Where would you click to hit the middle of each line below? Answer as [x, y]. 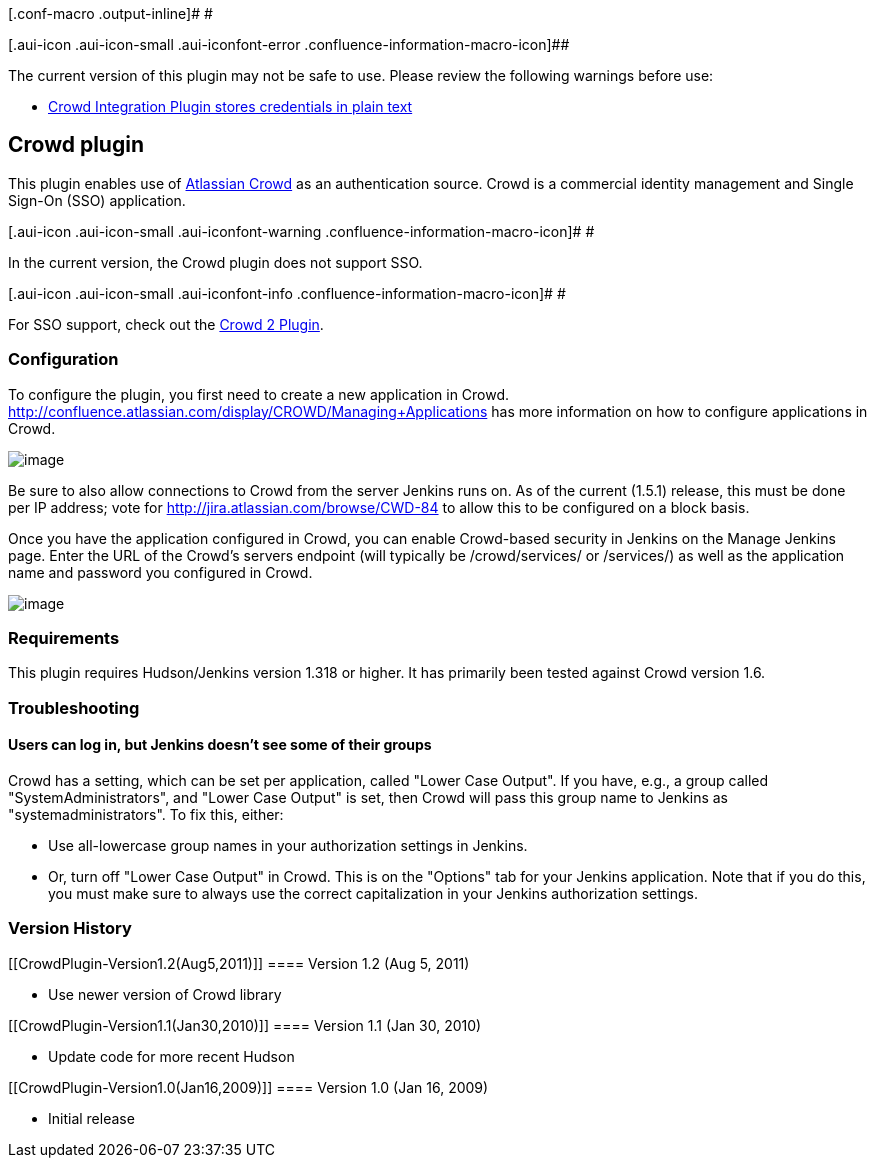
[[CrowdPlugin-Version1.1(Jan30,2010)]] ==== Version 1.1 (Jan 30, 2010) [245, 1025]
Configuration [63, 359]
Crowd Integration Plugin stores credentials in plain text [230, 106]
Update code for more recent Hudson [171, 1056]
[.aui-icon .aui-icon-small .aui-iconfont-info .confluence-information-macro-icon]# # [287, 293]
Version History [70, 928]
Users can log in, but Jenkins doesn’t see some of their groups [220, 745]
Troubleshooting [74, 707]
